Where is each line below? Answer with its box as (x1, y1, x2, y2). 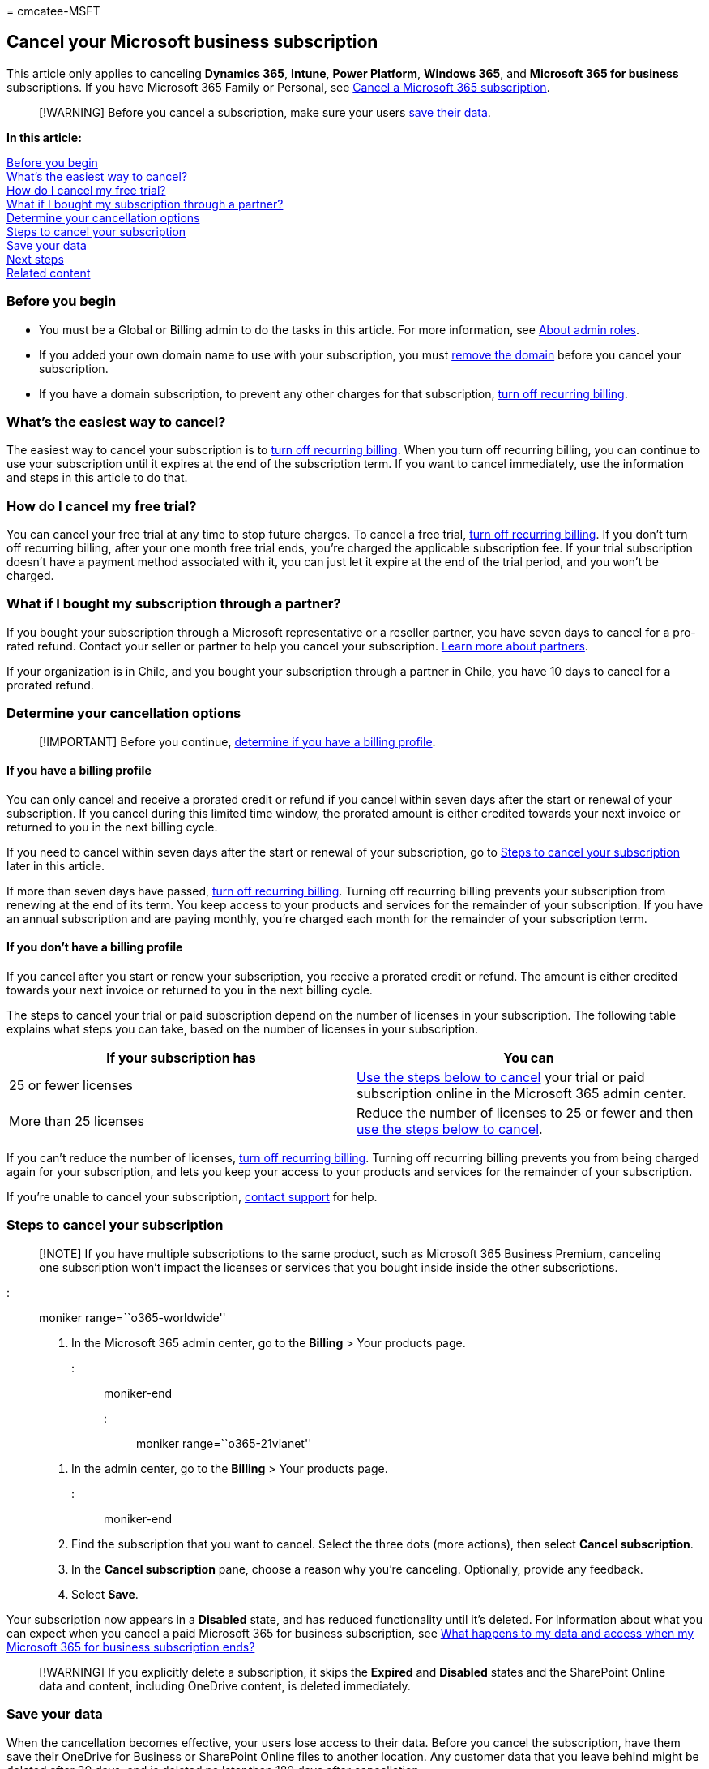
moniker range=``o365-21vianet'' (136, 1436, 312, 1450)
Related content (6, 265, 91, 280)
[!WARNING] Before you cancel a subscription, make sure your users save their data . (39, 105, 491, 119)
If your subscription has (106, 1050, 256, 1067)
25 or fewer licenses (9, 1077, 133, 1094)
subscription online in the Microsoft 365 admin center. (357, 1085, 686, 1102)
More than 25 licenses (9, 1113, 144, 1130)
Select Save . (71, 1587, 139, 1601)
